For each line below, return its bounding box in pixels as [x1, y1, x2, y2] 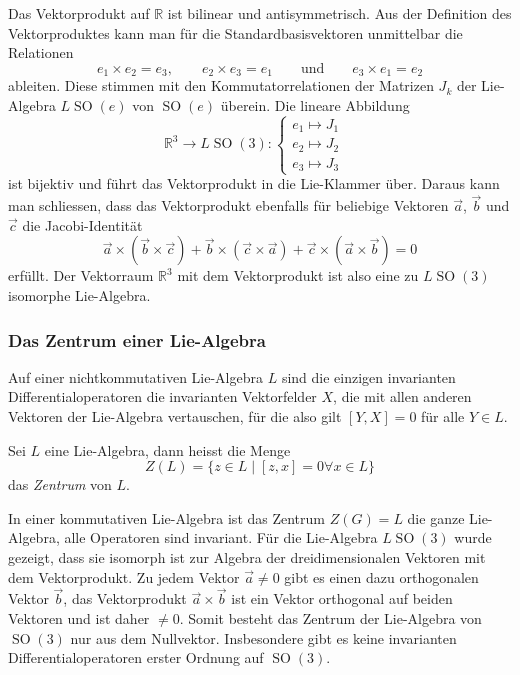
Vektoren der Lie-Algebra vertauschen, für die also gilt [8, 405, 342, 426]
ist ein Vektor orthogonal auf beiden [231, 588, 453, 609]
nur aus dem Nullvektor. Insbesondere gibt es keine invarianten [70, 627, 457, 648]
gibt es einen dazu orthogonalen [284, 566, 479, 587]
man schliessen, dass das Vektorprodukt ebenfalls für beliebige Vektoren [8, 195, 449, 216]
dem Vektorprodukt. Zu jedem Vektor [8, 566, 240, 587]
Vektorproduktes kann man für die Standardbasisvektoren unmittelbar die [8, 22, 463, 43]
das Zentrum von [8, 474, 112, 495]
